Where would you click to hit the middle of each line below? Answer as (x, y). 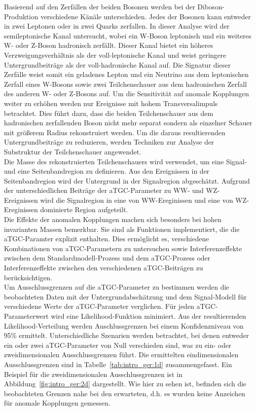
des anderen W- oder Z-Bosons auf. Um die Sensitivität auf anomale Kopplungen (127, 93)
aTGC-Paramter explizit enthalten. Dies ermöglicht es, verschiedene (107, 239)
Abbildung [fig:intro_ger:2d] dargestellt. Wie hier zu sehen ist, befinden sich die (125, 384)
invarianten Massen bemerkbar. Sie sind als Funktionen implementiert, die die (122, 229)
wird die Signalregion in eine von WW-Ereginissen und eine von (137, 200)
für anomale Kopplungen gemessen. (57, 403)
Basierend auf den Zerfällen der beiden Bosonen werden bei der (100, 6)
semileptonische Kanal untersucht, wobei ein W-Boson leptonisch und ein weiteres (128, 35)
